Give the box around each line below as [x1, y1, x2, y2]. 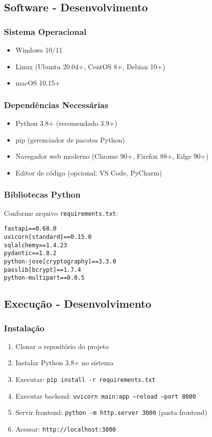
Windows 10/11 [15, 45, 63, 55]
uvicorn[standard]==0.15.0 [4, 233, 92, 240]
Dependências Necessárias [4, 98, 108, 111]
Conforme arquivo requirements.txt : [4, 207, 118, 218]
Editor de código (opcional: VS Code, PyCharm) [15, 167, 162, 177]
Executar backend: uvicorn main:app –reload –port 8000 [15, 390, 196, 401]
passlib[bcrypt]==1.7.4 [4, 266, 81, 273]
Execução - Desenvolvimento [4, 296, 152, 311]
